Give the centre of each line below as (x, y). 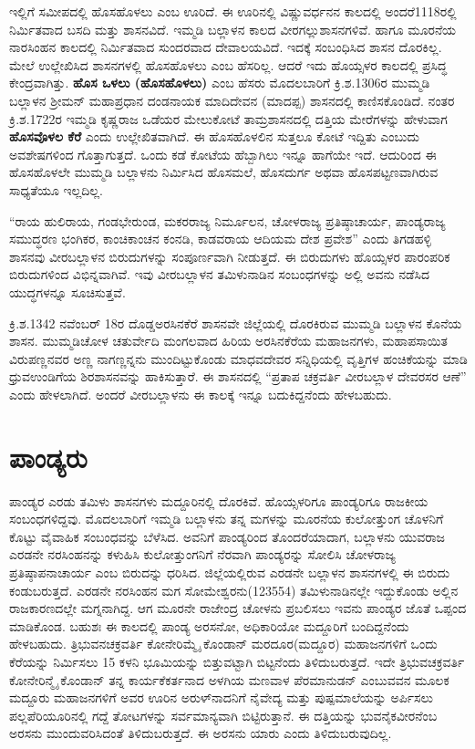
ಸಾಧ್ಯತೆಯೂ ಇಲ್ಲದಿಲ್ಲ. (56, 189)
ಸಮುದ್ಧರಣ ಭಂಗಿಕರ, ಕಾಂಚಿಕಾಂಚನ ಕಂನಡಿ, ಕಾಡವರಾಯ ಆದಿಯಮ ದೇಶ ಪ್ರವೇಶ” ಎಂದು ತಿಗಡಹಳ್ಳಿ (220, 239)
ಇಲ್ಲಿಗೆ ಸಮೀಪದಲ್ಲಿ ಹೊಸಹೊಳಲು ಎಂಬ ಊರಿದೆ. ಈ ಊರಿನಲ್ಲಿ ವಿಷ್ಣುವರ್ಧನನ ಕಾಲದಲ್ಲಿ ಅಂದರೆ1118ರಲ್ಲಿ (233, 11)
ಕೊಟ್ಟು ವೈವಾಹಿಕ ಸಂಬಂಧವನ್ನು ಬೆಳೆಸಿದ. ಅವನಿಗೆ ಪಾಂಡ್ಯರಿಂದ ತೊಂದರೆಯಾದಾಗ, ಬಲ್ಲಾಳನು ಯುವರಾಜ (227, 536)
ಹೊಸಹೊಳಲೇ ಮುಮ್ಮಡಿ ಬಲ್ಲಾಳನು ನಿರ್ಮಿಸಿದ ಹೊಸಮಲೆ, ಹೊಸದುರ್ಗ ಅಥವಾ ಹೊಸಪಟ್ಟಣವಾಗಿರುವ (224, 172)
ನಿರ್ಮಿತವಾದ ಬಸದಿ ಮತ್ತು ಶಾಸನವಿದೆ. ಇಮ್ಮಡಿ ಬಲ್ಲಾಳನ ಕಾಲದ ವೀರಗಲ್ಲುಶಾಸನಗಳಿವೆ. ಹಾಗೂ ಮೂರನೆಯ (232, 29)
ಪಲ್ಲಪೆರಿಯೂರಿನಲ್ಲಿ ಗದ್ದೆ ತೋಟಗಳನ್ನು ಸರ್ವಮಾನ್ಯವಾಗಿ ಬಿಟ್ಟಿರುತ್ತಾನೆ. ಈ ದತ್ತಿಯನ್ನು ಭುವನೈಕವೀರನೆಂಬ (223, 715)
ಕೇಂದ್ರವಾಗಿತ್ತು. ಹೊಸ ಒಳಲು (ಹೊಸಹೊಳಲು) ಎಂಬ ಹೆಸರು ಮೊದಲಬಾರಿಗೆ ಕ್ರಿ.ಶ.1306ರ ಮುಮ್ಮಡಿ (220, 83)
